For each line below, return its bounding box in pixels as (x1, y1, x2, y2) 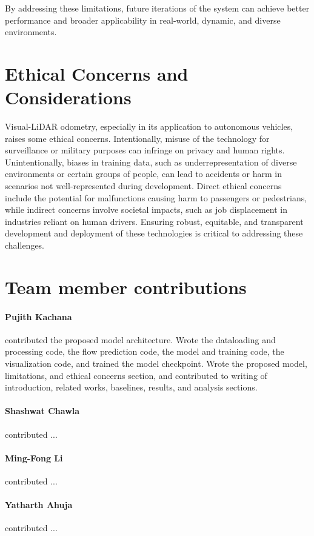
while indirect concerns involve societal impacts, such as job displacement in (5, 203, 288, 216)
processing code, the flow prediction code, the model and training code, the (5, 345, 284, 358)
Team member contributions (5, 274, 247, 299)
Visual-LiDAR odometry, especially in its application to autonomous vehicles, (5, 120, 293, 133)
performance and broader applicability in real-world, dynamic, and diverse (5, 13, 281, 26)
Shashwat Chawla (5, 404, 80, 417)
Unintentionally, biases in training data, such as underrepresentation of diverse (5, 155, 297, 168)
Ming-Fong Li (5, 451, 63, 464)
